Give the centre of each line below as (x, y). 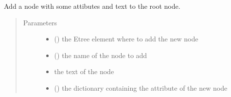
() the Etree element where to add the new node (126, 39)
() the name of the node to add (101, 55)
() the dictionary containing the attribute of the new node (141, 87)
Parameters (40, 22)
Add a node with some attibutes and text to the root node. (92, 6)
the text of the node (84, 71)
